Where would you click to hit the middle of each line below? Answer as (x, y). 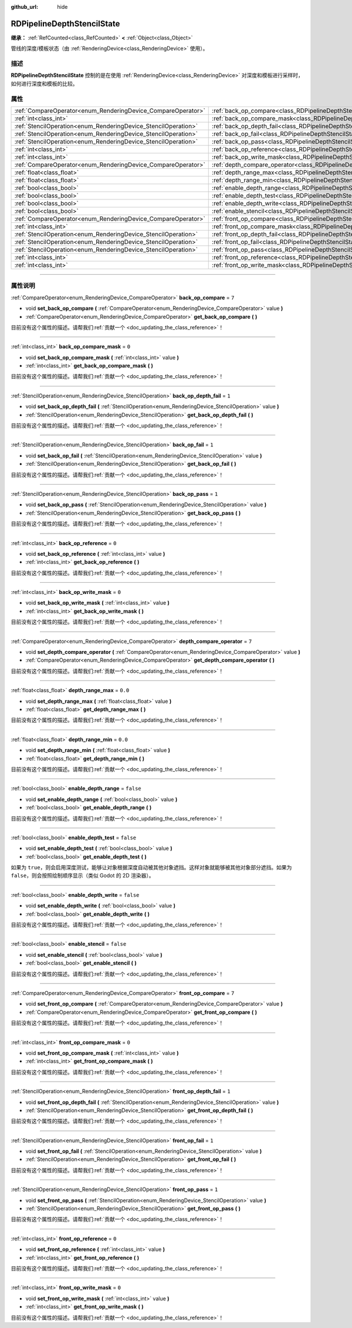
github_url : (24, 7)
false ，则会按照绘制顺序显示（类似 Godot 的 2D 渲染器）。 (82, 876)
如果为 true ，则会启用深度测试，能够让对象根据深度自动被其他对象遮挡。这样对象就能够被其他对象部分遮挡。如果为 (151, 867)
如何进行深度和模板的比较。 (44, 84)
